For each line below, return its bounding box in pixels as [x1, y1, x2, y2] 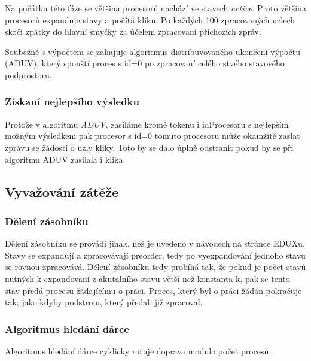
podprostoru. [5, 68, 52, 81]
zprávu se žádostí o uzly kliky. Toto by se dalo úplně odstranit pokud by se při [5, 141, 294, 153]
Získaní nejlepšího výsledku [5, 94, 140, 109]
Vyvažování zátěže [5, 182, 119, 201]
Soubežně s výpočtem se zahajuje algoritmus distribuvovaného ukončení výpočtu [5, 45, 300, 57]
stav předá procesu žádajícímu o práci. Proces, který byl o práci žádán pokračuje [5, 284, 302, 296]
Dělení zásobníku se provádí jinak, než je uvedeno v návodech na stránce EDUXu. [5, 237, 305, 250]
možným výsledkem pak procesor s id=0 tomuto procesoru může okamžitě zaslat [5, 129, 300, 142]
